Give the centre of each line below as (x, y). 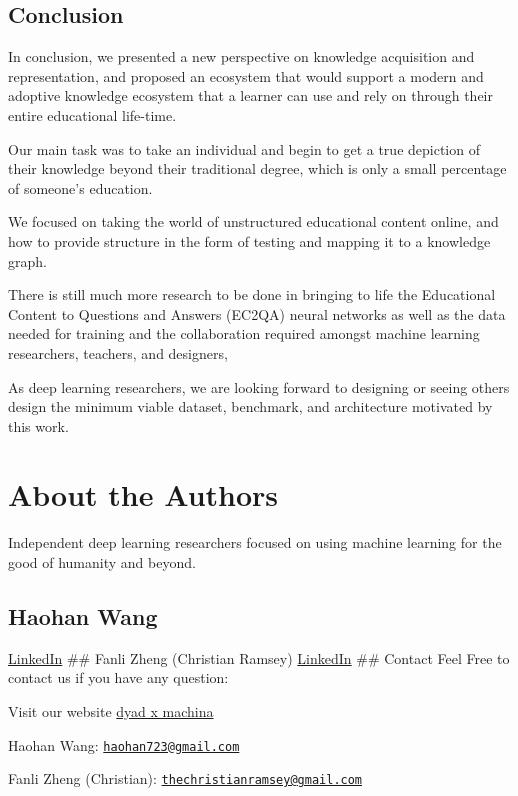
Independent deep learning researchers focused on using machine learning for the (255, 542)
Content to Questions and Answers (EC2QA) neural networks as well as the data (257, 313)
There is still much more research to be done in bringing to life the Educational (252, 294)
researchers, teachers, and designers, (118, 352)
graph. (27, 260)
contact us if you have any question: (118, 677)
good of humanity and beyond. (102, 562)
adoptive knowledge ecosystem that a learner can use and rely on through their (250, 95)
